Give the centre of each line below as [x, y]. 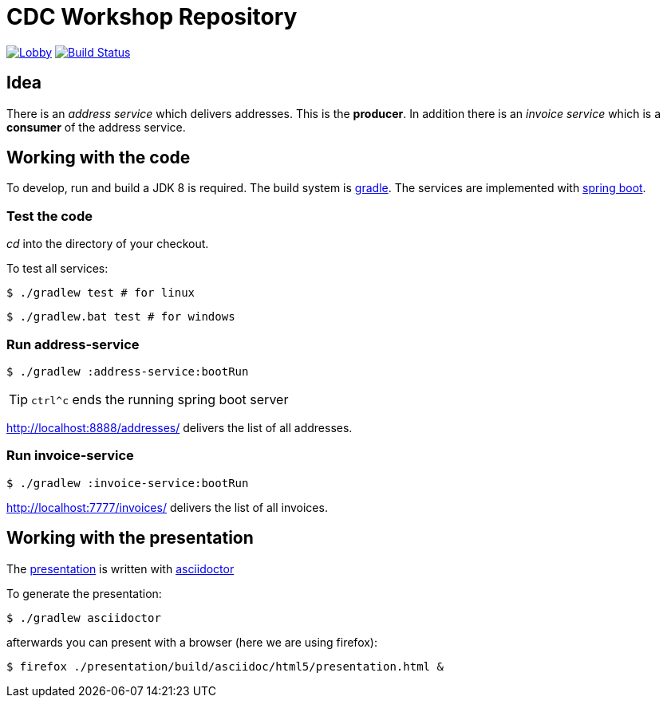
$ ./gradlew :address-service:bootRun [128, 371]
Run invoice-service [70, 456]
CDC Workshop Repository [152, 17]
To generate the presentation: [84, 593]
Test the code [49, 216]
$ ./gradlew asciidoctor [84, 617]
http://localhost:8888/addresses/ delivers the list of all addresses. [180, 427]
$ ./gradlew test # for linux [101, 293]
